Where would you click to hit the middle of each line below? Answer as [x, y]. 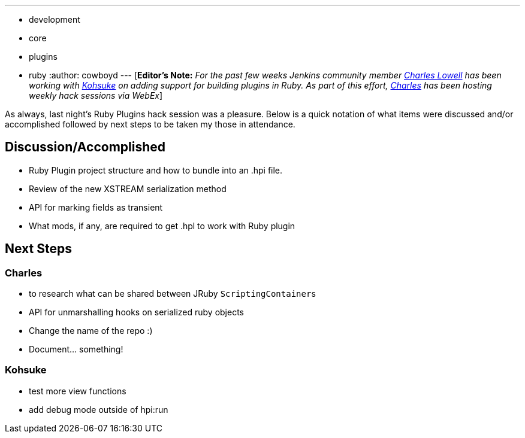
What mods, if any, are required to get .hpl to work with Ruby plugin [162, 226]
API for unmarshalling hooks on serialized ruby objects [136, 312]
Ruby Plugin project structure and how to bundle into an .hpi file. [156, 170]
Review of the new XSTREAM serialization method [128, 188]
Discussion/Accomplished [85, 147]
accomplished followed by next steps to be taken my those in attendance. [150, 124]
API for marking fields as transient [96, 207]
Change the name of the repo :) [91, 331]
